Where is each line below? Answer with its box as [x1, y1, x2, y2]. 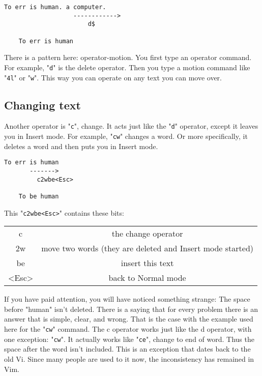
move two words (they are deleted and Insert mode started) [41, 242, 254, 254]
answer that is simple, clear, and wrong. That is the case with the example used [4, 313, 253, 324]
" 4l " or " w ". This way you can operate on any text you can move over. [4, 72, 222, 82]
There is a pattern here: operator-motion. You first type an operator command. [4, 52, 252, 63]
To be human [18, 192, 59, 200]
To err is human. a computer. [4, 4, 106, 11]
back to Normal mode [108, 272, 186, 284]
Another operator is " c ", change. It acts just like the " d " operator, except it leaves [4, 121, 258, 131]
